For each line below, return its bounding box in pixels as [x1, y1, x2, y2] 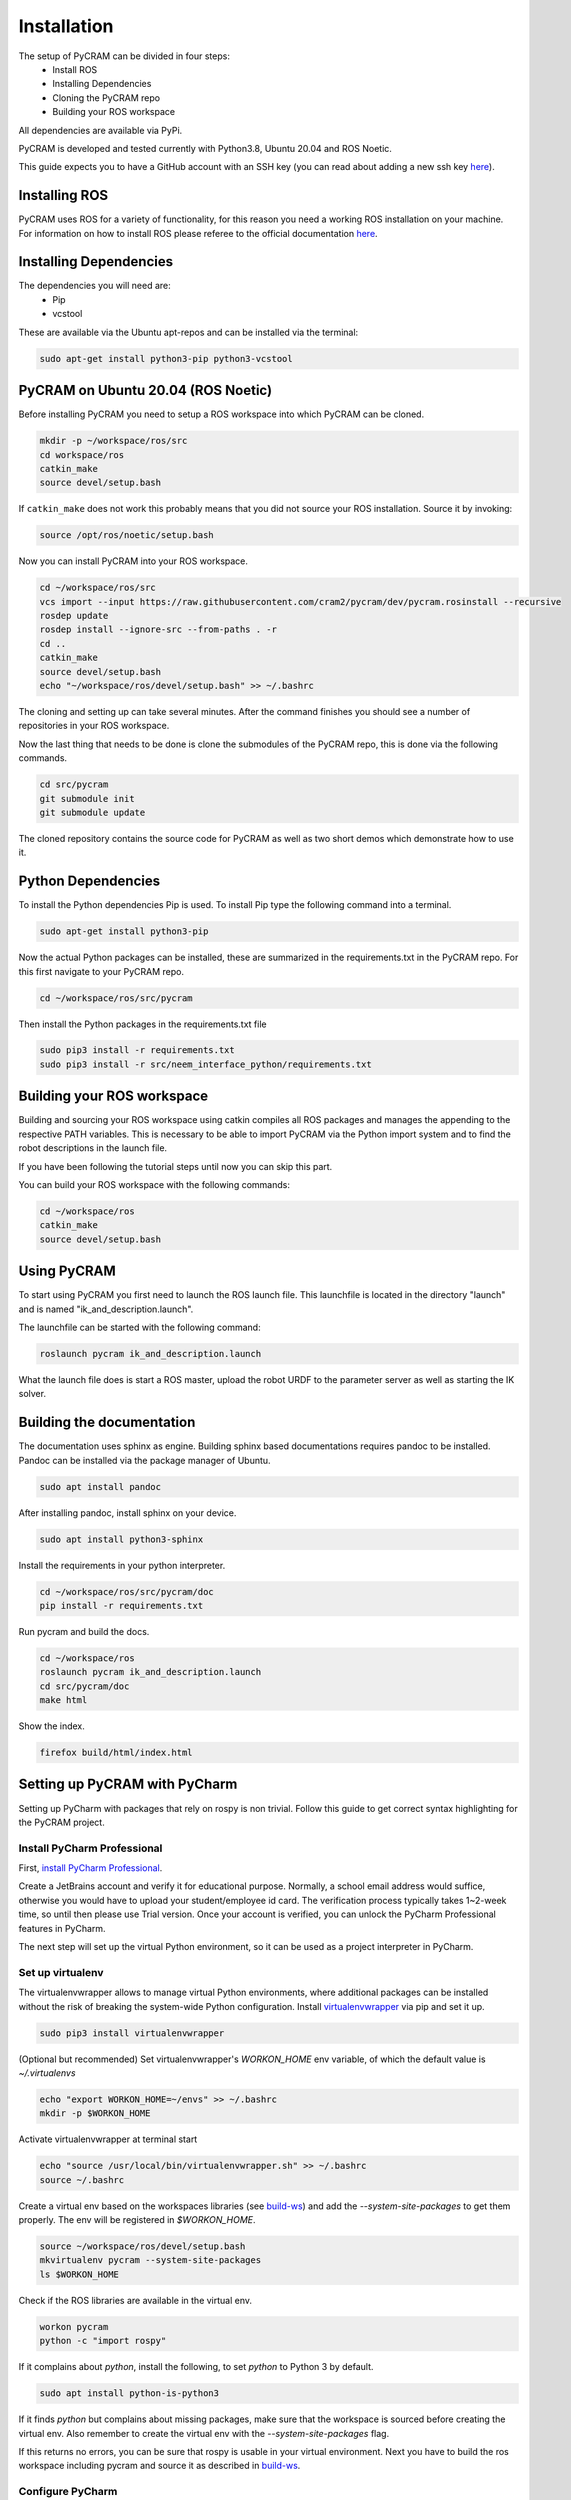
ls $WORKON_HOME [39, 2268, 120, 2280]
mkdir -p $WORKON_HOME [39, 2108, 151, 2119]
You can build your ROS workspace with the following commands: [18, 1178, 290, 1190]
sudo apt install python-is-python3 [39, 2388, 220, 2399]
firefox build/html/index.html [39, 1747, 194, 1759]
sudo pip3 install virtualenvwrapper [39, 2027, 225, 2039]
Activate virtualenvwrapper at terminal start [18, 2133, 198, 2145]
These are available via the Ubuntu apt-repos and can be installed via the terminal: [18, 326, 359, 338]
